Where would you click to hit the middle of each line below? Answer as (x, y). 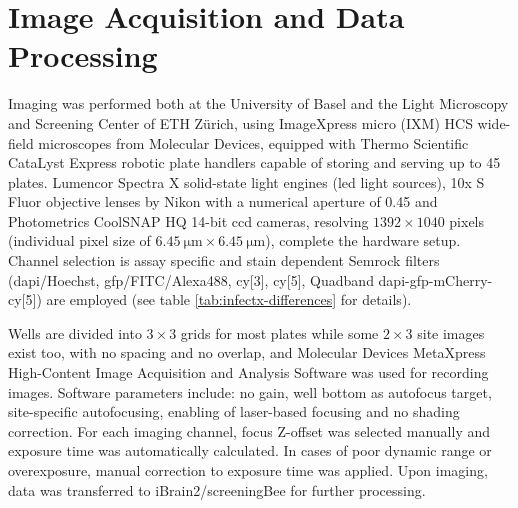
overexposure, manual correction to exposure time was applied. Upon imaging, (248, 470)
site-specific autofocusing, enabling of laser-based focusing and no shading (234, 411)
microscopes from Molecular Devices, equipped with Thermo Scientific (253, 142)
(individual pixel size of (79, 240)
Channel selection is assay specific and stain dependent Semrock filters (224, 260)
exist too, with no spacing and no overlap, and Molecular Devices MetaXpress (247, 352)
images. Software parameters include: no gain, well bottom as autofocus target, (250, 391)
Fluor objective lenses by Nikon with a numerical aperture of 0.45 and (223, 201)
